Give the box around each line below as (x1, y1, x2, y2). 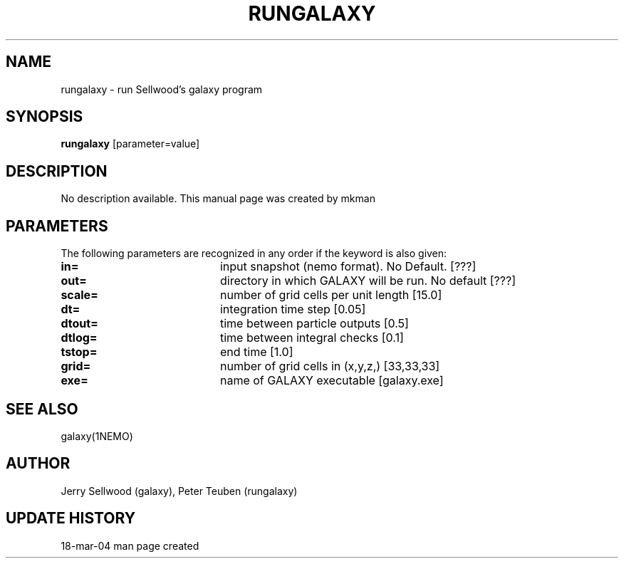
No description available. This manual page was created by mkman (61, 192, 375, 205)
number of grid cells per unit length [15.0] (219, 288, 442, 303)
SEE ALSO (6, 399, 78, 418)
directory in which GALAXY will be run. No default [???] (219, 273, 516, 288)
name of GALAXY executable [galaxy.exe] (219, 373, 444, 388)
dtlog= (61, 330, 98, 345)
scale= (61, 288, 98, 303)
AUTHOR (6, 454, 71, 473)
